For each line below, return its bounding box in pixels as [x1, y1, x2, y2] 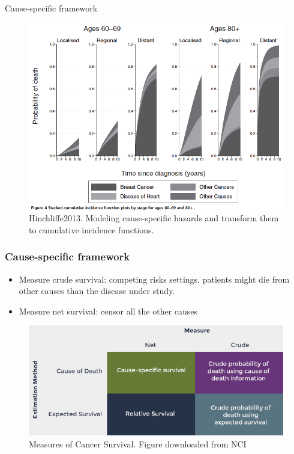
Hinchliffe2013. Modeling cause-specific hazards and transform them [29, 212, 279, 224]
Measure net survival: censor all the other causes [19, 304, 198, 317]
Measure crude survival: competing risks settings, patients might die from [19, 272, 290, 285]
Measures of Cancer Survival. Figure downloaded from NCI [29, 437, 247, 450]
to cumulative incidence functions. [29, 223, 154, 236]
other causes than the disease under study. [19, 284, 175, 297]
